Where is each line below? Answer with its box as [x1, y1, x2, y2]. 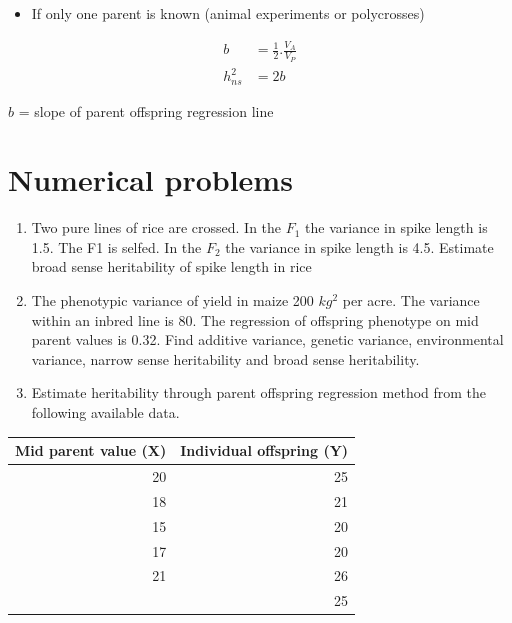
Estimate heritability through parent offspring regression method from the [31, 382, 487, 403]
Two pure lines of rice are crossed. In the [31, 217, 282, 238]
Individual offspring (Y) [180, 440, 349, 461]
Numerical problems [8, 159, 293, 200]
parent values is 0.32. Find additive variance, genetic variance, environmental [31, 329, 504, 350]
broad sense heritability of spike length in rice [31, 256, 312, 277]
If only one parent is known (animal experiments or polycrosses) [31, 3, 425, 23]
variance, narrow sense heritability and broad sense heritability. [31, 348, 420, 369]
